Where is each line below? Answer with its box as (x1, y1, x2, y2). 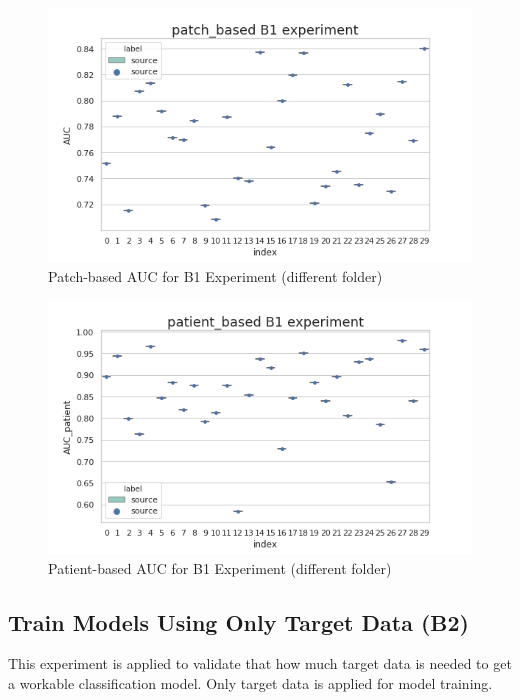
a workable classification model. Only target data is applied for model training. (8, 673, 493, 694)
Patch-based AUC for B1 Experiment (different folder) (48, 265, 383, 286)
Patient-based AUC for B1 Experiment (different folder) (48, 557, 392, 578)
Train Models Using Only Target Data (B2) (8, 606, 469, 637)
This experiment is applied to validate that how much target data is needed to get (8, 653, 512, 674)
